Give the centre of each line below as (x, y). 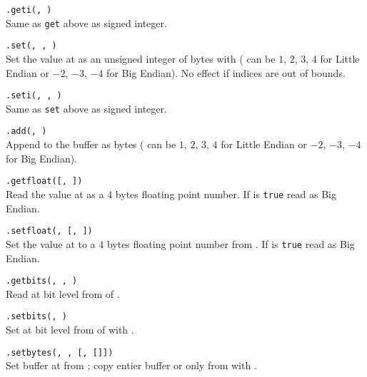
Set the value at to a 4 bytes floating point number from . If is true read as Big (180, 243)
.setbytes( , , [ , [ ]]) (60, 352)
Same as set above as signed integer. (86, 108)
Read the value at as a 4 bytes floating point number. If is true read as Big (171, 193)
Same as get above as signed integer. (86, 22)
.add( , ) (26, 131)
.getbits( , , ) (42, 281)
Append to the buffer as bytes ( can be (91, 144)
